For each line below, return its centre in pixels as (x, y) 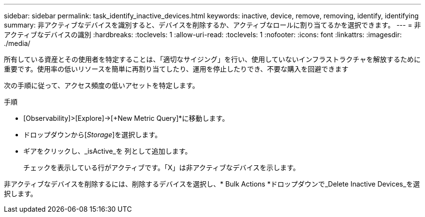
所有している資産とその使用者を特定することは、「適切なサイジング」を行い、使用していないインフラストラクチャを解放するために (212, 59)
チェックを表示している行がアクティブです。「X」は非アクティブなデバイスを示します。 (162, 167)
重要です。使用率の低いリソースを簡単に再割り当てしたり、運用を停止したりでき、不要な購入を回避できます (176, 69)
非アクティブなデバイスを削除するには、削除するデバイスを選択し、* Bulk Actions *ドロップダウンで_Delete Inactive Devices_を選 (212, 184)
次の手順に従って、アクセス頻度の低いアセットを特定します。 (102, 85)
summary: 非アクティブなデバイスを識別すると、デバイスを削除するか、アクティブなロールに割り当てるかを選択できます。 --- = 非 (212, 25)
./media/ (17, 43)
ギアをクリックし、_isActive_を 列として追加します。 (108, 151)
